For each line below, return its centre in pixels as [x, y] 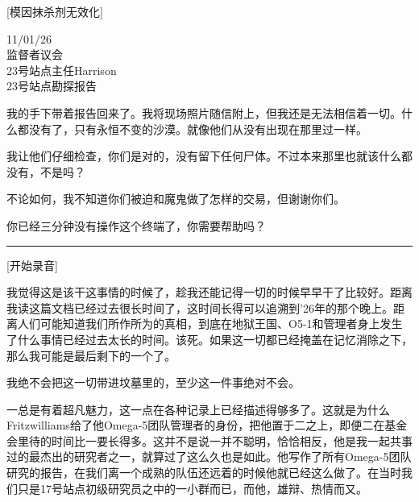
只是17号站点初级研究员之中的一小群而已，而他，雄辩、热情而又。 [192, 488]
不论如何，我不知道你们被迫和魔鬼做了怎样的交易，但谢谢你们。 [176, 199]
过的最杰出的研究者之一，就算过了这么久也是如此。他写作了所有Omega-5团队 [209, 456]
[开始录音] [32, 265]
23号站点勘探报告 [52, 86]
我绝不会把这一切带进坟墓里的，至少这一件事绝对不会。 [153, 382]
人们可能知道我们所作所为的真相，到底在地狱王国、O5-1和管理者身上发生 [210, 324]
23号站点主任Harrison [62, 70]
